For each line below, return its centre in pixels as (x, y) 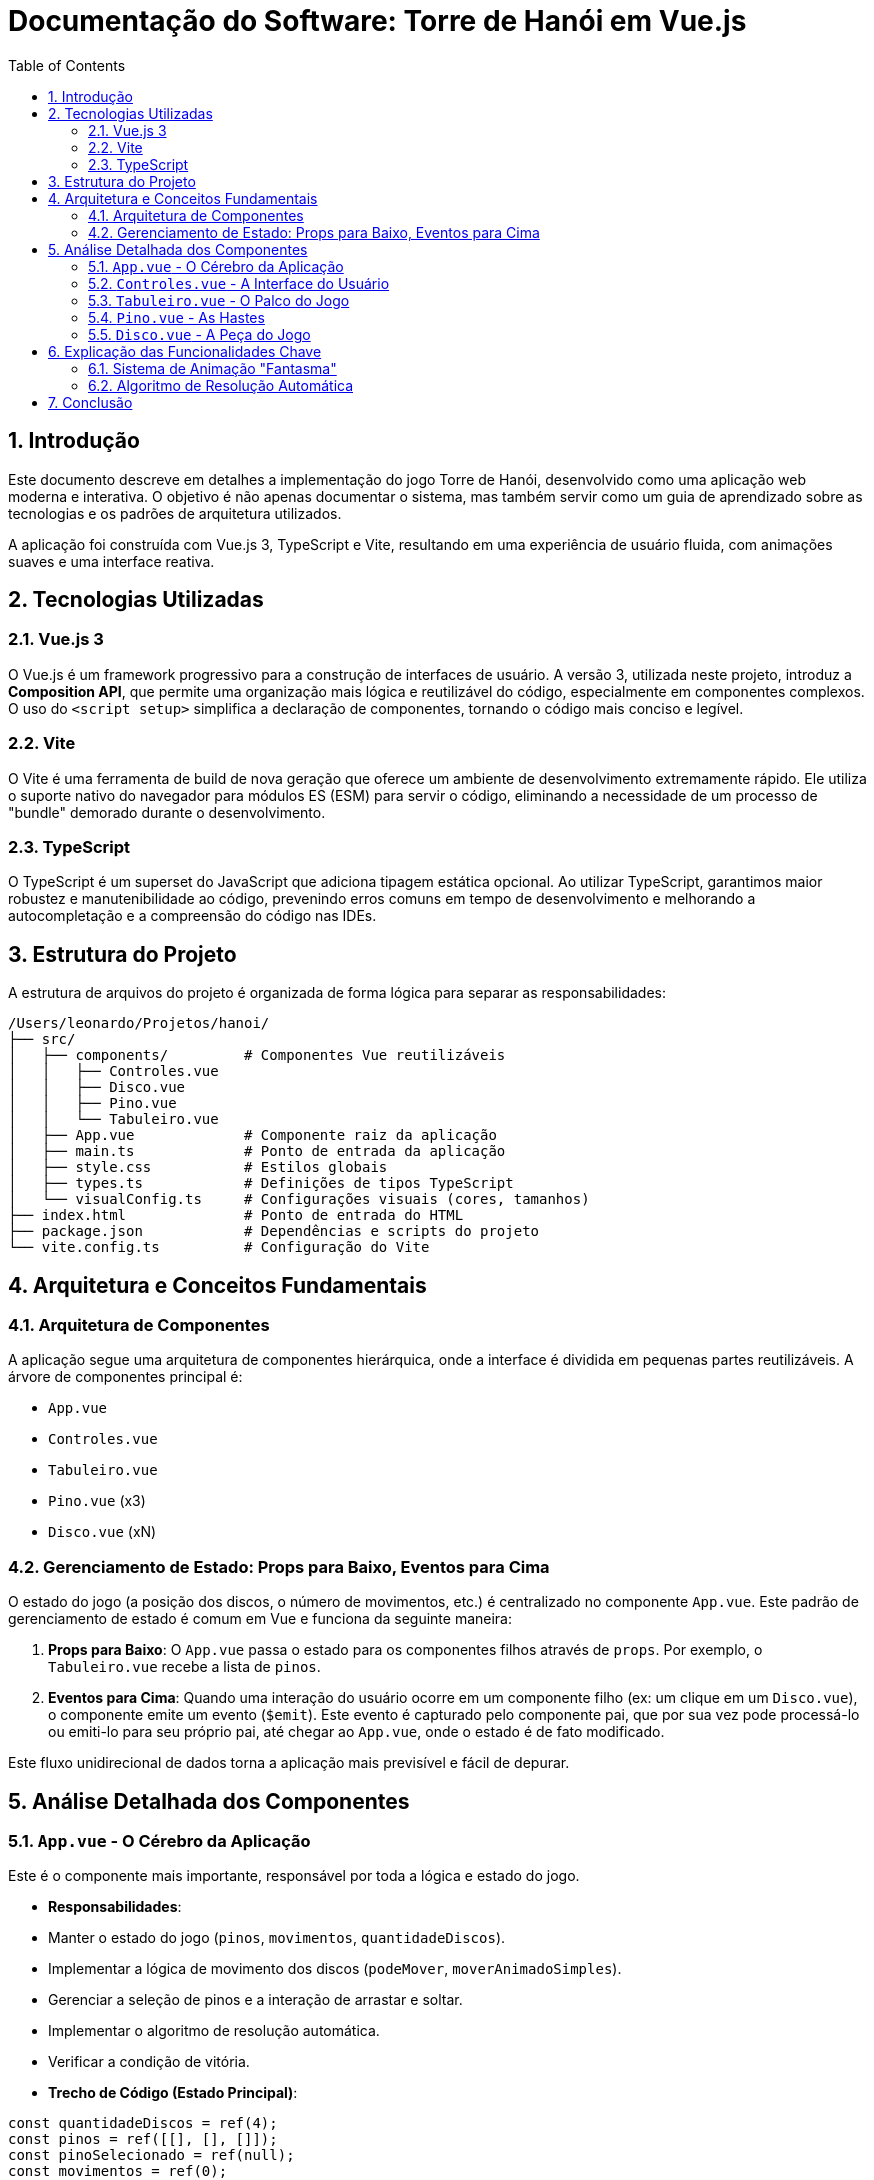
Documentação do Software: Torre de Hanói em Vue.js (377, 21)
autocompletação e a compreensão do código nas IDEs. (192, 916)
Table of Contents (67, 65)
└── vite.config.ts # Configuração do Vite (219, 1247)
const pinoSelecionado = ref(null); (151, 2155)
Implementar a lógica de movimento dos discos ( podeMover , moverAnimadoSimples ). (335, 1969)
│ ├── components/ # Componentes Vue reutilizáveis (257, 1055)
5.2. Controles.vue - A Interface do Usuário (239, 283)
